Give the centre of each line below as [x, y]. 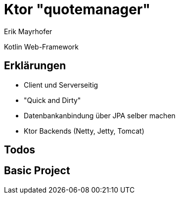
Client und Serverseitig [61, 85]
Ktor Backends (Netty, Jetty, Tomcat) [84, 131]
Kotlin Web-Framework [42, 47]
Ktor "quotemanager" [77, 9]
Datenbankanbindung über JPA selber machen [100, 115]
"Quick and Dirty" [52, 100]
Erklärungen [35, 66]
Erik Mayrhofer [28, 31]
